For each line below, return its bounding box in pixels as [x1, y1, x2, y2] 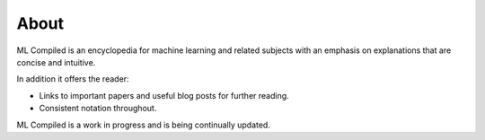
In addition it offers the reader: [16, 74, 129, 84]
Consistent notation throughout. [39, 103, 157, 114]
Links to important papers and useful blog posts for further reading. [39, 90, 289, 101]
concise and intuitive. [16, 57, 96, 67]
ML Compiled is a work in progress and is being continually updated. [16, 119, 271, 130]
